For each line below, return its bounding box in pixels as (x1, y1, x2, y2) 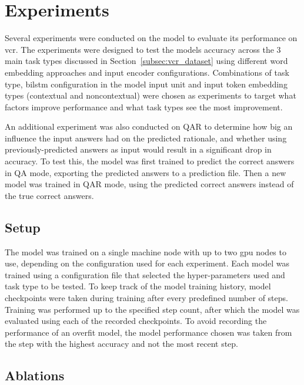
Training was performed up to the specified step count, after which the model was (5, 303, 300, 315)
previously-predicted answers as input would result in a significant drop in (5, 143, 272, 156)
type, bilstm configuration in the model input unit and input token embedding (5, 77, 288, 90)
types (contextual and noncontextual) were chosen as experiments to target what (5, 89, 296, 102)
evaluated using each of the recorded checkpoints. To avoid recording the (5, 315, 267, 327)
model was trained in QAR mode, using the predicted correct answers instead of (5, 178, 294, 190)
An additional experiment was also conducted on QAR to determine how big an (5, 120, 293, 133)
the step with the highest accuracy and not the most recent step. (5, 337, 239, 350)
